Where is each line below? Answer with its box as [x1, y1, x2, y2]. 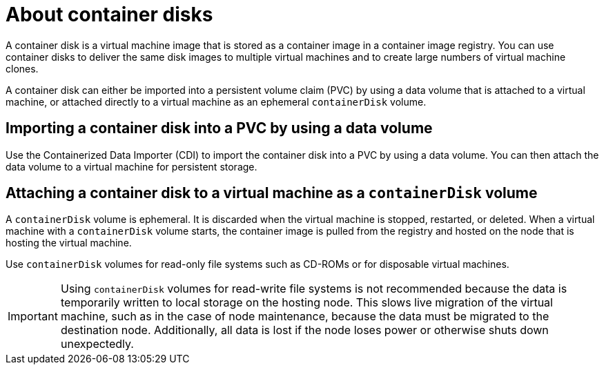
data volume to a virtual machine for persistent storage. [6, 160, 257, 173]
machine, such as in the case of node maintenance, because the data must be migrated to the [60, 309, 549, 324]
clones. [6, 62, 39, 75]
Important [8, 309, 58, 324]
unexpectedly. [60, 337, 134, 351]
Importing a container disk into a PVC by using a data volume [6, 119, 433, 137]
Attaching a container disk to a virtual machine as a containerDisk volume [6, 184, 538, 202]
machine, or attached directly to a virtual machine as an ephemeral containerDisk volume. [6, 95, 427, 108]
